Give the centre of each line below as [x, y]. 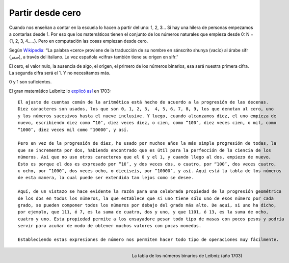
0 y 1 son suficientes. [30, 82]
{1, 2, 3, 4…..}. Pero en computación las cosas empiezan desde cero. [79, 41]
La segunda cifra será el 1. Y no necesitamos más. [60, 73]
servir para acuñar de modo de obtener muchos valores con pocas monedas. [110, 226]
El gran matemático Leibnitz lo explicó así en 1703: [60, 91]
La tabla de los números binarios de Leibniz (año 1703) [187, 256]
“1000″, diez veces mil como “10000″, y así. [74, 130]
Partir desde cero [45, 13]
